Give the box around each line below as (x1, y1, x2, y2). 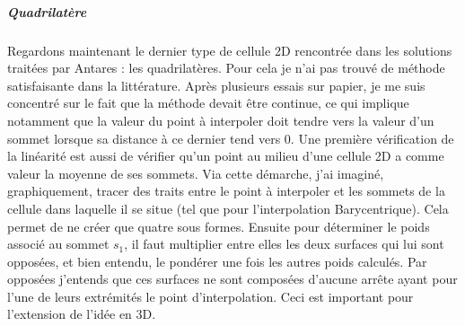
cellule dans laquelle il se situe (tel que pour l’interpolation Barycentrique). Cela (7, 198, 449, 217)
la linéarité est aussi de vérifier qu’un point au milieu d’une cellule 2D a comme (7, 146, 444, 165)
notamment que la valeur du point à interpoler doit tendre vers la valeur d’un (7, 110, 434, 129)
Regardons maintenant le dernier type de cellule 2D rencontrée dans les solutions (7, 40, 452, 59)
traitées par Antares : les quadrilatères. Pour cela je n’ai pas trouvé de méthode (7, 58, 445, 77)
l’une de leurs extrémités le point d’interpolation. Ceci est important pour (7, 286, 414, 305)
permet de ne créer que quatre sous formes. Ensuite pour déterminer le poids (7, 216, 430, 235)
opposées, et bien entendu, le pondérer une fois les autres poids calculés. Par (7, 251, 427, 270)
